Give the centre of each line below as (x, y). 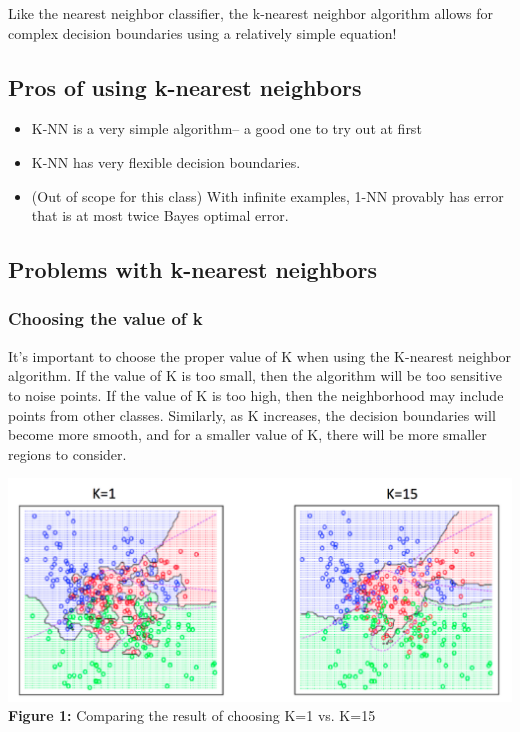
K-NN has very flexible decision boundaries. (166, 161)
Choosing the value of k (105, 318)
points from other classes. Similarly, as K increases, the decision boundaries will (252, 414)
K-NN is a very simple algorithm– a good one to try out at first (226, 128)
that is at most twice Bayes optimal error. (160, 215)
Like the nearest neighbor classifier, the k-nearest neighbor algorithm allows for (251, 13)
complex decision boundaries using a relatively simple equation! (202, 32)
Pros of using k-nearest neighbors (185, 86)
